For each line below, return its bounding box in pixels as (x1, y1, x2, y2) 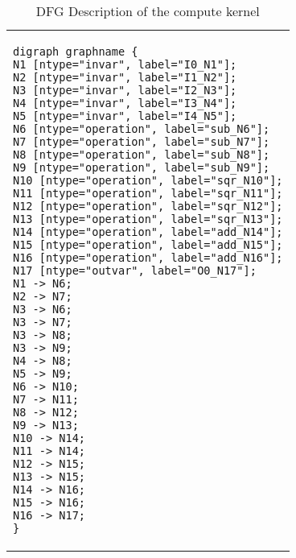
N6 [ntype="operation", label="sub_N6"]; (13, 122, 270, 135)
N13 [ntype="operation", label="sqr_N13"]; (13, 213, 283, 225)
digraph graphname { (13, 45, 138, 58)
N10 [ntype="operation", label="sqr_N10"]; (13, 174, 283, 187)
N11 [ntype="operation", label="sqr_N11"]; (13, 187, 283, 200)
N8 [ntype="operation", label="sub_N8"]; (13, 148, 270, 161)
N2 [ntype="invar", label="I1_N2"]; (13, 71, 237, 84)
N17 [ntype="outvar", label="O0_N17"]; (13, 264, 257, 277)
